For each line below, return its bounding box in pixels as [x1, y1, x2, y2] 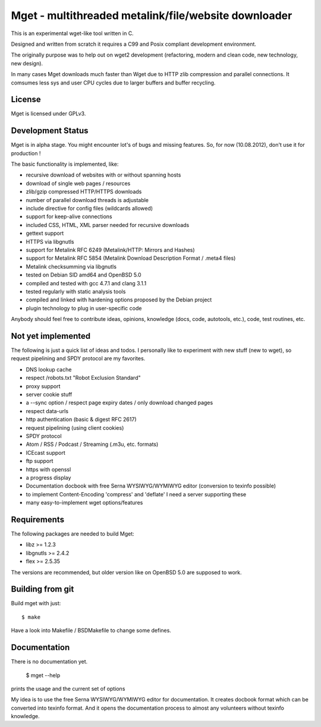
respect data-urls [26, 407, 68, 414]
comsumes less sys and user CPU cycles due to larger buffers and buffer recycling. [11, 79, 216, 86]
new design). [11, 59, 43, 67]
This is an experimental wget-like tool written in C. [11, 30, 134, 37]
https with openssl [26, 465, 71, 473]
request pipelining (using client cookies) [26, 424, 124, 431]
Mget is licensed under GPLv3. [11, 110, 86, 117]
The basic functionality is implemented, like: [11, 160, 119, 168]
